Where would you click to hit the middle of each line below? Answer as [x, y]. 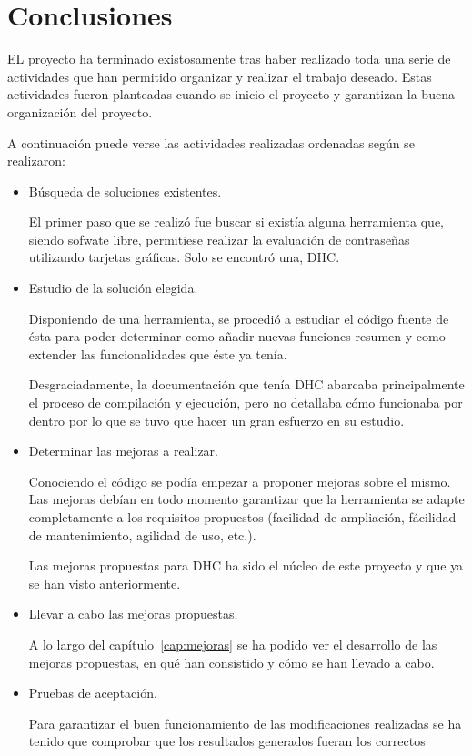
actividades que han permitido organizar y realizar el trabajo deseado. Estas [220, 76]
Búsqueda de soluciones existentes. [125, 191]
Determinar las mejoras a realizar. [123, 451]
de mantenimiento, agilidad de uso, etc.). [142, 534]
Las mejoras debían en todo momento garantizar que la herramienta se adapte [246, 499]
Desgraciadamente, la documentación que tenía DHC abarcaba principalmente [246, 384]
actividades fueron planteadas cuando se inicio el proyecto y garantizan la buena [231, 94]
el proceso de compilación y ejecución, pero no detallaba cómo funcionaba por [246, 403]
